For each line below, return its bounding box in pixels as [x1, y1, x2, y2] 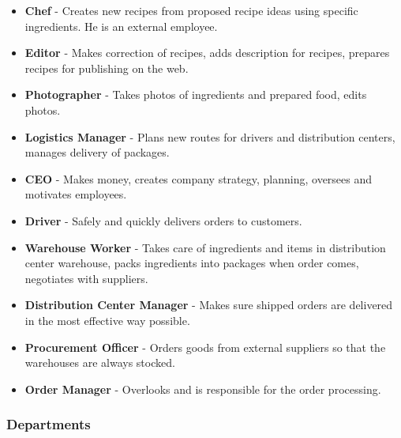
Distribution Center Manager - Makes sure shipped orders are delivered [24, 296, 393, 313]
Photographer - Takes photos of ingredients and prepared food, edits [24, 86, 367, 103]
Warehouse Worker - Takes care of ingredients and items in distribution [24, 239, 386, 255]
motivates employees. [24, 186, 127, 202]
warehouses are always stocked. [24, 354, 175, 371]
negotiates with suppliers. [24, 270, 148, 286]
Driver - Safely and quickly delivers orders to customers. [24, 212, 302, 228]
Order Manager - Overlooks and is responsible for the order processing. [24, 380, 381, 397]
